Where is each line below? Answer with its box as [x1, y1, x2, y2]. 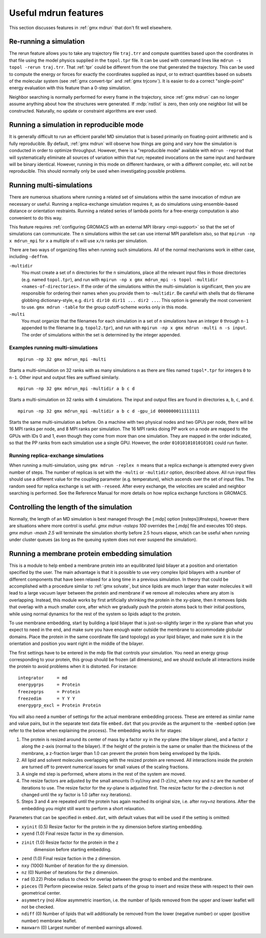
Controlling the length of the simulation [9, 503, 133, 511]
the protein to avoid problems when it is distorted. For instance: [9, 664, 138, 670]
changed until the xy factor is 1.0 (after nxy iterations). [21, 792, 132, 798]
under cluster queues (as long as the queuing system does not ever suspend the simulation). [9, 537, 198, 543]
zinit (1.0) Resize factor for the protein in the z [21, 839, 119, 846]
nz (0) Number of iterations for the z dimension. [21, 869, 119, 875]
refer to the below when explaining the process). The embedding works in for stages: [9, 727, 182, 733]
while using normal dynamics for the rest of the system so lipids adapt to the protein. [9, 611, 181, 617]
